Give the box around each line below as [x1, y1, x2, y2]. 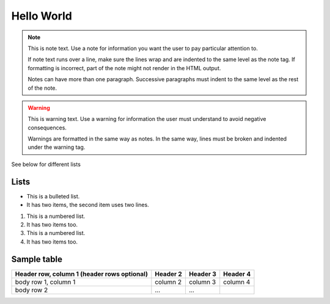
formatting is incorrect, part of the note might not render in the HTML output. [28, 64, 221, 71]
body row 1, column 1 [15, 278, 76, 286]
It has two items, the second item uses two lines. [26, 201, 149, 209]
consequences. [28, 124, 67, 131]
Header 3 [188, 269, 217, 278]
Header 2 [155, 269, 183, 278]
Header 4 [223, 269, 251, 278]
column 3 [188, 278, 216, 286]
